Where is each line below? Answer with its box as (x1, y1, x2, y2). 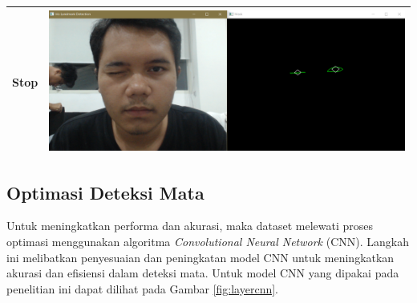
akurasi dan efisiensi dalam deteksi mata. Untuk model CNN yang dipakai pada (6, 265, 399, 281)
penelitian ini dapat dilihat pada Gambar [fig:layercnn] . (6, 280, 279, 297)
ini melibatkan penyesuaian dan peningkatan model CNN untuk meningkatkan (6, 248, 395, 265)
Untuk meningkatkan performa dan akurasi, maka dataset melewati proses (6, 217, 374, 234)
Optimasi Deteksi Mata (6, 180, 204, 204)
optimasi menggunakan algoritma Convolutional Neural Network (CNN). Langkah (6, 232, 409, 249)
